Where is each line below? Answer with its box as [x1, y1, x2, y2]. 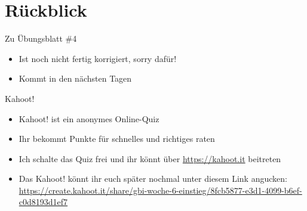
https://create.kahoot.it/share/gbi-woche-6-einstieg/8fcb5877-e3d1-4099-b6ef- [19, 184, 302, 196]
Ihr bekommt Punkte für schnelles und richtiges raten [19, 132, 215, 145]
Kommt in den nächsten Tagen [19, 72, 132, 85]
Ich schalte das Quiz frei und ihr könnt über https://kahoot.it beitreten [19, 152, 281, 165]
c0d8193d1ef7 [19, 196, 68, 208]
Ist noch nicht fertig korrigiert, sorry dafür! [19, 52, 177, 64]
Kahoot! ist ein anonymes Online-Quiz [19, 112, 159, 125]
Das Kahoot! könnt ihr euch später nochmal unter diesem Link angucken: [19, 172, 287, 185]
